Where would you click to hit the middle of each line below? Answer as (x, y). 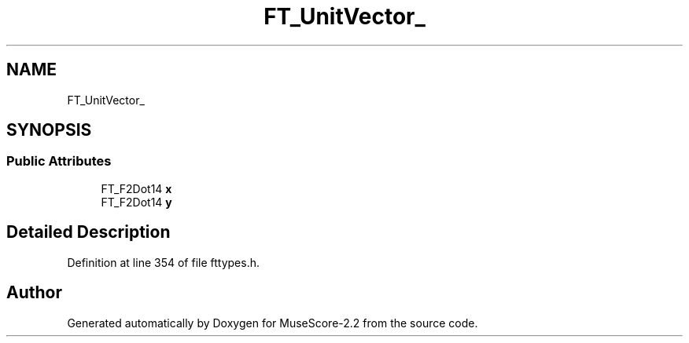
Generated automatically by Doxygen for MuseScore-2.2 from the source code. (273, 323)
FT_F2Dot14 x (136, 188)
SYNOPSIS (49, 130)
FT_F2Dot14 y (136, 202)
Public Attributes (59, 161)
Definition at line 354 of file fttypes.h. (163, 262)
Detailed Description (88, 232)
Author (34, 293)
